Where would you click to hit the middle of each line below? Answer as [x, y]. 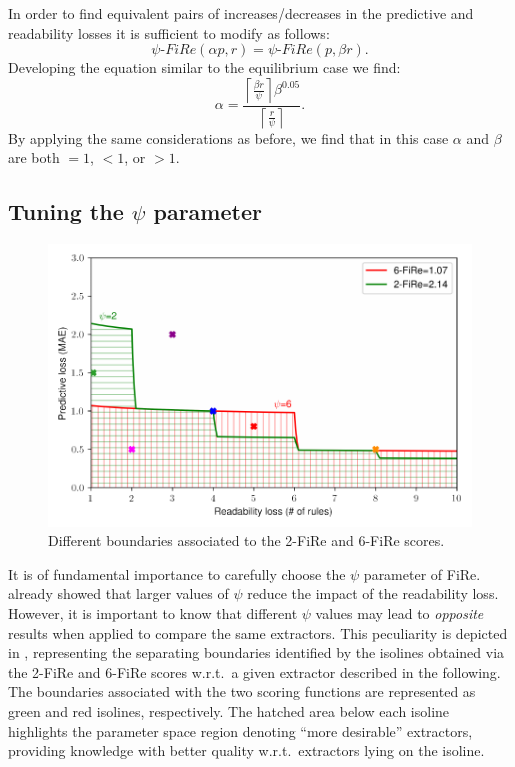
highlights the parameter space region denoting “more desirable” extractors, [240, 730]
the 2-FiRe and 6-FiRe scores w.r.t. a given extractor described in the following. [254, 671]
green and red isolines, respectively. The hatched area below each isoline [229, 711]
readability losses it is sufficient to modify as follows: [169, 32]
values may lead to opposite [399, 613]
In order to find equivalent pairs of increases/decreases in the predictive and [241, 13]
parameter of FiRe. [422, 573]
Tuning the [66, 211]
